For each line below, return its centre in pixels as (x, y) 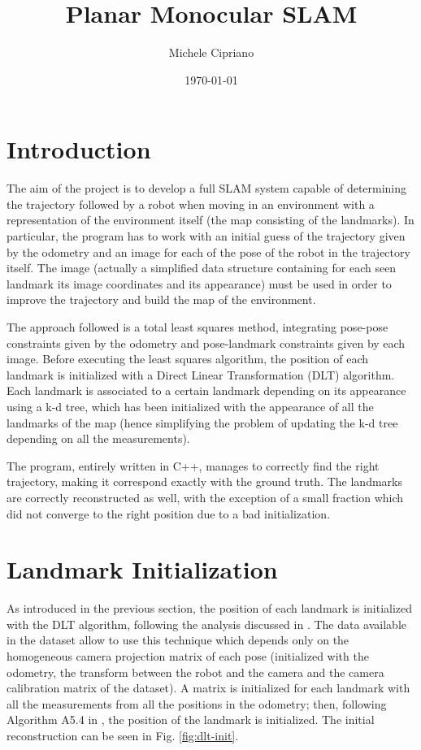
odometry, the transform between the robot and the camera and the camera (195, 672)
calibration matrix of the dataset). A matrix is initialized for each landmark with (208, 688)
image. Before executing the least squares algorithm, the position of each (188, 359)
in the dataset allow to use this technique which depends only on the (178, 640)
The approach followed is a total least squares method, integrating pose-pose (197, 327)
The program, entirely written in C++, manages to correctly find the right (193, 465)
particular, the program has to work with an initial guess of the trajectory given (206, 236)
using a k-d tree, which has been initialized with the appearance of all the (190, 406)
